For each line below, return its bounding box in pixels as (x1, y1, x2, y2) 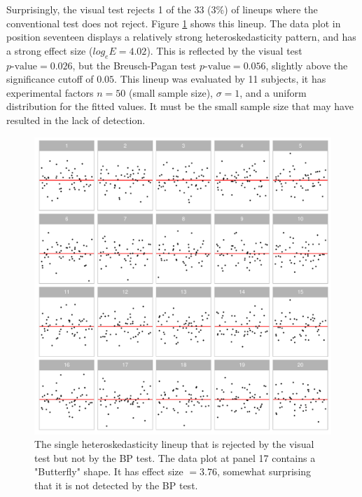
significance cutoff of (6, 72, 94, 86)
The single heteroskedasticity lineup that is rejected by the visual (34, 437, 314, 451)
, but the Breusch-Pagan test (72, 57, 197, 72)
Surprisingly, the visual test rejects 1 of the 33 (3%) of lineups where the (6, 2, 318, 16)
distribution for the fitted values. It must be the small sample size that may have (6, 99, 354, 114)
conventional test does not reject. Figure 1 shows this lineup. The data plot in (6, 15, 341, 30)
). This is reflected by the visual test (146, 43, 302, 57)
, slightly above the (265, 57, 348, 72)
